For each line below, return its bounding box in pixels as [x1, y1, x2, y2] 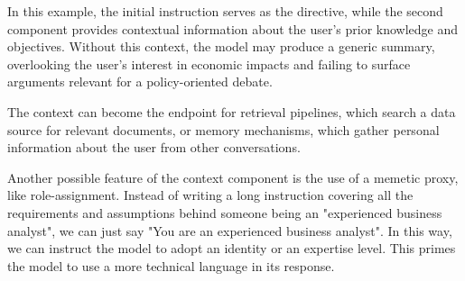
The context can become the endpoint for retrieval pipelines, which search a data [7, 102, 456, 121]
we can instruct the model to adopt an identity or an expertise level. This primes [7, 239, 456, 258]
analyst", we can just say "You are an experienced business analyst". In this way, [7, 221, 452, 240]
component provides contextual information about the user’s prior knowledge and [7, 19, 459, 38]
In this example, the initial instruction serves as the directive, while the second [7, 2, 443, 20]
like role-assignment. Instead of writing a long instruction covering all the [7, 186, 414, 204]
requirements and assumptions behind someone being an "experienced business [7, 203, 442, 222]
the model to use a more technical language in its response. [7, 256, 335, 275]
